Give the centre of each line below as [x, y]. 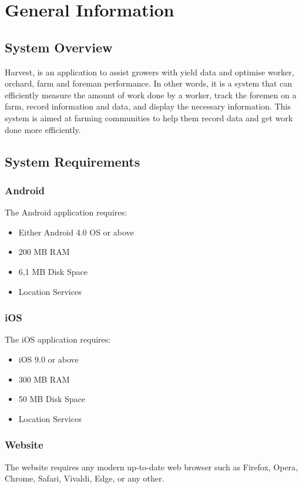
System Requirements [73, 161]
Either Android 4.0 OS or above [76, 232]
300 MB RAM [44, 379]
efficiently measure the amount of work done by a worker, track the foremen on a [151, 94]
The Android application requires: [66, 212]
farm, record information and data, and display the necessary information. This [148, 106]
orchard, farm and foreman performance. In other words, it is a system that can [149, 83]
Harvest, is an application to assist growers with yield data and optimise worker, [150, 72]
